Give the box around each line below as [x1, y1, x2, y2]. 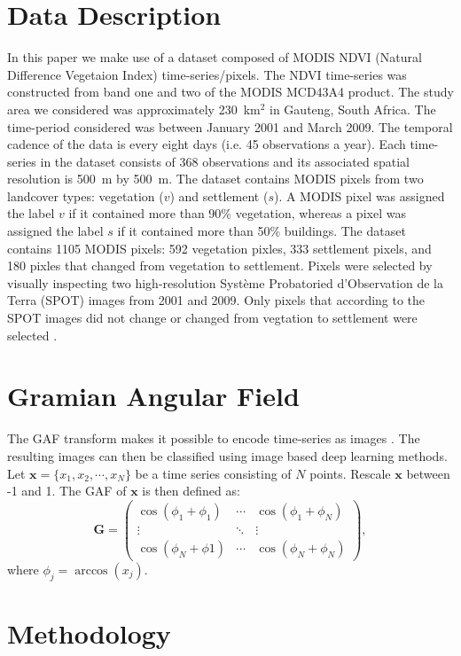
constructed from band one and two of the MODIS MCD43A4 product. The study [7, 82, 454, 101]
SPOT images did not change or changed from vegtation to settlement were [7, 308, 418, 327]
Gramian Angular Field [7, 378, 300, 414]
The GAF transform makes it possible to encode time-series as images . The [7, 429, 420, 448]
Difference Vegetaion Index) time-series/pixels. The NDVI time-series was [7, 65, 407, 83]
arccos [74, 564, 108, 577]
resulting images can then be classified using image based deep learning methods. [7, 446, 448, 465]
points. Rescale [309, 464, 391, 482]
